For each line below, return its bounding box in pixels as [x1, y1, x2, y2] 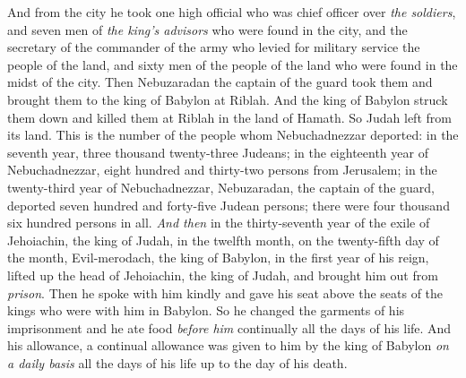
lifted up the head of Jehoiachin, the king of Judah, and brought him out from [7, 265, 438, 284]
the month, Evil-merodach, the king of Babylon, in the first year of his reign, [7, 248, 429, 267]
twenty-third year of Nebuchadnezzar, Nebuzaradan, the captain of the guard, [7, 177, 436, 196]
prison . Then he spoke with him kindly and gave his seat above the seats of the [7, 283, 444, 302]
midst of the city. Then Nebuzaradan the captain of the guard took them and [7, 73, 433, 91]
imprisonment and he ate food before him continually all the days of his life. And [7, 318, 452, 337]
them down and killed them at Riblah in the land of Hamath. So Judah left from [7, 107, 452, 126]
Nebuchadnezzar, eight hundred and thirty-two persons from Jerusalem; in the [7, 160, 437, 179]
